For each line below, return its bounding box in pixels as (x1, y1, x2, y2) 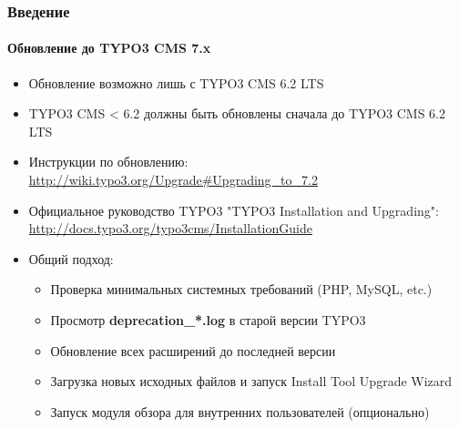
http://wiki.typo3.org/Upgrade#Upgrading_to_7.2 (28, 170, 318, 189)
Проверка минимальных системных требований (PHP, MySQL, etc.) (50, 280, 433, 299)
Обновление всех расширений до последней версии (50, 341, 336, 360)
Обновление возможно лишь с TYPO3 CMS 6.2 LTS (28, 73, 324, 92)
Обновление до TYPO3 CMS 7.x (7, 38, 211, 57)
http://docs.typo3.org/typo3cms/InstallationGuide (28, 219, 312, 238)
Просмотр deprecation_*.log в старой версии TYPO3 (50, 310, 366, 329)
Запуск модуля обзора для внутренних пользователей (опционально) (50, 402, 430, 421)
